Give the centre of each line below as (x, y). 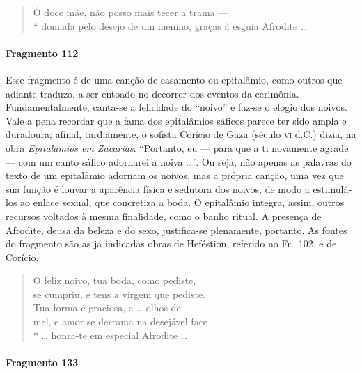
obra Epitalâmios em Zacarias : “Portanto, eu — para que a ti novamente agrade (177, 147)
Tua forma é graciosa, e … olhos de (107, 307)
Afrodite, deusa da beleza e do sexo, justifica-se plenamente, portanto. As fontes (176, 229)
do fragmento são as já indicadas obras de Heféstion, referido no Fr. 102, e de (171, 243)
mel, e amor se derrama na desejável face (120, 321)
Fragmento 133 (42, 362)
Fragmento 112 (42, 53)
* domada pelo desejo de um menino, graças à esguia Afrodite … (170, 25)
